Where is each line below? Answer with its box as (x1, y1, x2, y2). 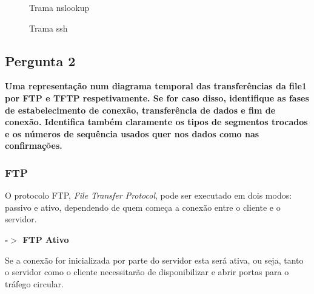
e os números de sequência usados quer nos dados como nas (5, 127, 259, 140)
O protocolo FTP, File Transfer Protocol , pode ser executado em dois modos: (5, 189, 292, 202)
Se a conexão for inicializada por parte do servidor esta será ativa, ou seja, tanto (5, 253, 304, 266)
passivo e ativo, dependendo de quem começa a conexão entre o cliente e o (5, 200, 281, 213)
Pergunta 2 (5, 51, 76, 70)
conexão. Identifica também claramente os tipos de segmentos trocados (5, 115, 308, 128)
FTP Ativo (22, 233, 69, 245)
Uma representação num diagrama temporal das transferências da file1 (5, 80, 307, 92)
